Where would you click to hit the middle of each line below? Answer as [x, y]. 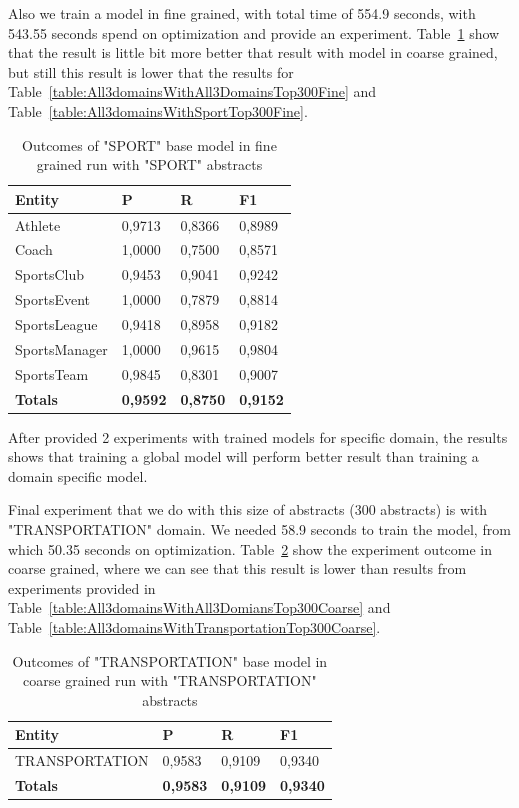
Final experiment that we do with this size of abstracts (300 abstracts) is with [248, 509]
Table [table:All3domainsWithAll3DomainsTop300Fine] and [192, 91]
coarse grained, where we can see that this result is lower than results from [237, 568]
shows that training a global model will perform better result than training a [243, 456]
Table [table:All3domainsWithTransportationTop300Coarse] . [194, 626]
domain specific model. [78, 475]
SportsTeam [52, 373]
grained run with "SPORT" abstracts [149, 164]
